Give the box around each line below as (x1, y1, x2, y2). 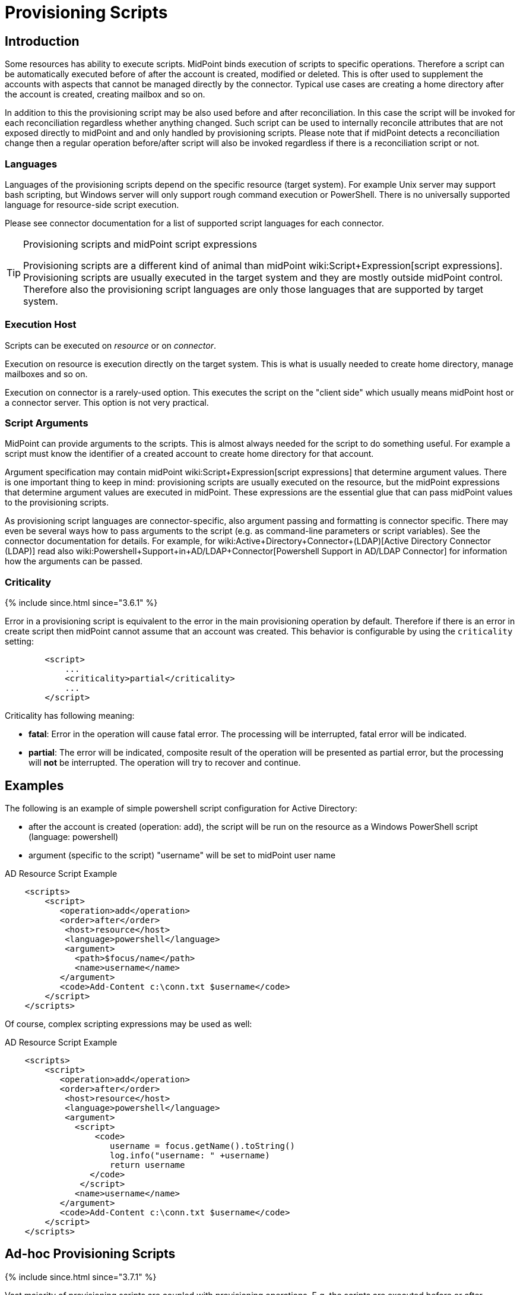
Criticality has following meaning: (5, 710, 135, 721)
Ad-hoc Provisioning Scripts (5, 1246, 176, 1262)
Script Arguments (5, 417, 88, 429)
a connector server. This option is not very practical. (5, 397, 209, 408)
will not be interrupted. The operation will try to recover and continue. (28, 757, 301, 768)
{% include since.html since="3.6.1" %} (5, 598, 158, 608)
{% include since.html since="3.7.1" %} (5, 1271, 157, 1282)
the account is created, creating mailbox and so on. (5, 89, 205, 100)
